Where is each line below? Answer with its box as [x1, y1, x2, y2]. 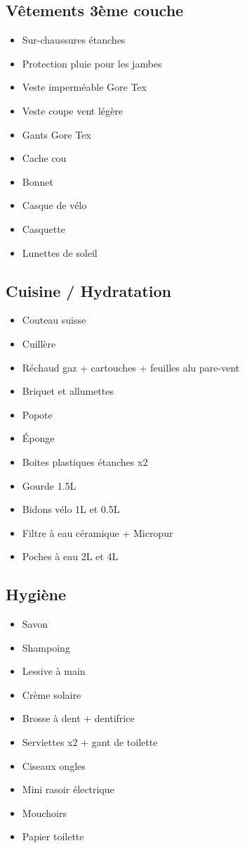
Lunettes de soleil [22, 245, 98, 260]
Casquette [22, 221, 65, 236]
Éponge [22, 431, 55, 445]
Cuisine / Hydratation [6, 279, 171, 301]
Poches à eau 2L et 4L [22, 549, 119, 564]
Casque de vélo [22, 198, 87, 213]
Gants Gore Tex [22, 127, 91, 141]
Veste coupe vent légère [22, 103, 123, 118]
